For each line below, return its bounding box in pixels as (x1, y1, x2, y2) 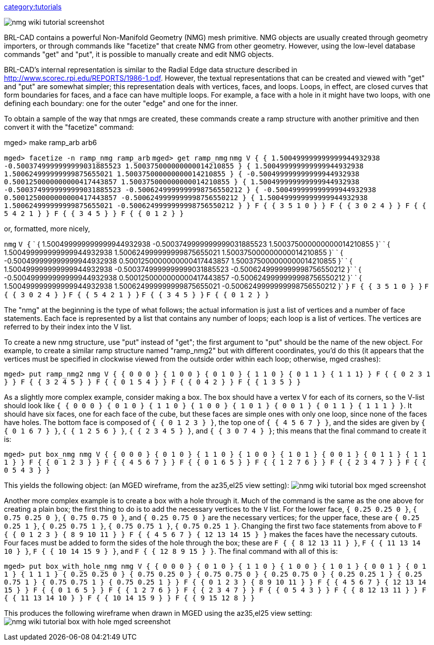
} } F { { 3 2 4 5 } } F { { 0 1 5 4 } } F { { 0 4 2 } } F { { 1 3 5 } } (4, 378, 301, 386)
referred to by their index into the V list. (4, 322, 132, 331)
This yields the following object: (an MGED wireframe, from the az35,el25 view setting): (4, 481, 289, 489)
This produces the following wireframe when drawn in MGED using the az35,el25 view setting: (4, 609, 312, 617)
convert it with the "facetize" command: (4, 123, 134, 131)
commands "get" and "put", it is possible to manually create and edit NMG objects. (4, 50, 274, 58)
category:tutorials (4, 2, 62, 11)
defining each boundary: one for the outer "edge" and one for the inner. (4, 99, 238, 107)
